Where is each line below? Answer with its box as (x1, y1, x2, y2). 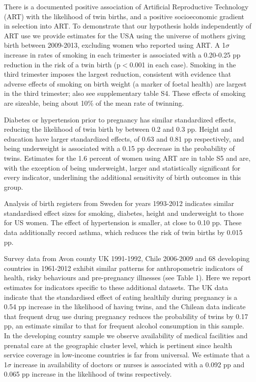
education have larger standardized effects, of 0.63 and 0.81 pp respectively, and (4, 133, 244, 144)
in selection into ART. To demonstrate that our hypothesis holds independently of (4, 21, 252, 31)
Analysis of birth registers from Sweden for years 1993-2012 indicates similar (4, 198, 234, 208)
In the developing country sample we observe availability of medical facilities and (4, 330, 248, 340)
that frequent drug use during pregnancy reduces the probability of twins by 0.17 (4, 311, 248, 321)
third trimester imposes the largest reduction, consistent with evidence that (4, 69, 231, 79)
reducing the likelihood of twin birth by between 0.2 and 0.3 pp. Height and (4, 124, 232, 134)
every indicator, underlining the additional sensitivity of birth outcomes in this (4, 172, 241, 182)
